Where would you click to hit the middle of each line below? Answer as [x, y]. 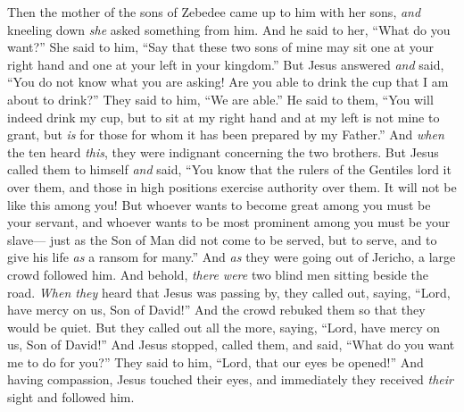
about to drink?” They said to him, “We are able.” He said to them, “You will [220, 99]
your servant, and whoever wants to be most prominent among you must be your [229, 222]
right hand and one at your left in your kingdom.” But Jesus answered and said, [226, 64]
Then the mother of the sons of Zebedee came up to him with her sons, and [214, 12]
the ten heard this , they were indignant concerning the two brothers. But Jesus [223, 151]
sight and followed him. [71, 397]
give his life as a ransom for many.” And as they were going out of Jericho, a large [232, 257]
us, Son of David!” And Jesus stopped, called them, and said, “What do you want [231, 345]
